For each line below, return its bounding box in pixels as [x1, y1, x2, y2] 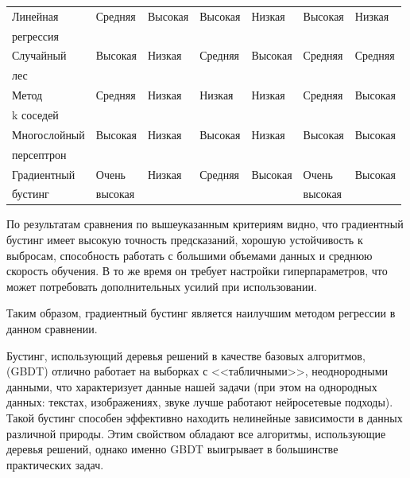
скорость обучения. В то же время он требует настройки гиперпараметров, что [6, 262, 388, 279]
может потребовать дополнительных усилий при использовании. [6, 278, 317, 294]
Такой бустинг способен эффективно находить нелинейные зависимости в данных [6, 409, 403, 426]
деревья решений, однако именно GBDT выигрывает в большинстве [6, 441, 338, 457]
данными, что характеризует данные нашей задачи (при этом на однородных [6, 378, 377, 394]
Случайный [12, 47, 67, 64]
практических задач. [6, 456, 104, 472]
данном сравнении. [6, 321, 98, 336]
